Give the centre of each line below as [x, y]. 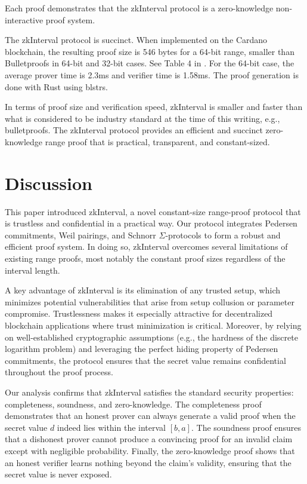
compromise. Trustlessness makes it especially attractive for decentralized [139, 313]
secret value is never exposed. [58, 474]
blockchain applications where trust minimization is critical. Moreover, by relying [153, 325]
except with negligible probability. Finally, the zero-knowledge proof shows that [150, 450]
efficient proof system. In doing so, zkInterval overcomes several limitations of [146, 246]
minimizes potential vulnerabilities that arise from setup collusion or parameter [150, 301]
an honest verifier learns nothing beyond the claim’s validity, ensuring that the [148, 462]
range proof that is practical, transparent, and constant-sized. [157, 141]
